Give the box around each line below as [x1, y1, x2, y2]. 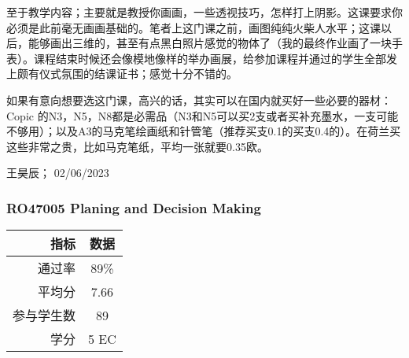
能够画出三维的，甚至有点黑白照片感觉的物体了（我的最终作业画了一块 [28, 35, 392, 51]
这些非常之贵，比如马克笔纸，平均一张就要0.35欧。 [6, 138, 268, 154]
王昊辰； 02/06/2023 [6, 164, 109, 181]
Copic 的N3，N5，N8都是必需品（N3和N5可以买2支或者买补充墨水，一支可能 [6, 107, 399, 124]
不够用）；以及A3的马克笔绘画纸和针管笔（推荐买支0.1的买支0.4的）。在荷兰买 [6, 123, 401, 139]
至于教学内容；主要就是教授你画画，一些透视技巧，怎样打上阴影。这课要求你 [6, 4, 403, 20]
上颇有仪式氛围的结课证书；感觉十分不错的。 [6, 65, 238, 82]
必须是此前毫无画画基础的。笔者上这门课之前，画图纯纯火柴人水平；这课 [6, 19, 381, 35]
